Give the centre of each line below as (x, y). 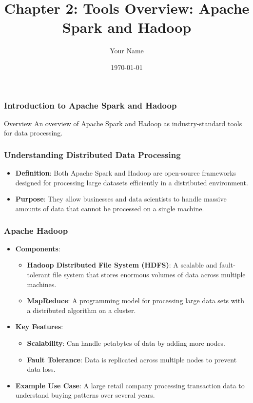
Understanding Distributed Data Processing (92, 154)
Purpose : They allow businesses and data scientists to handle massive (121, 199)
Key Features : (39, 326)
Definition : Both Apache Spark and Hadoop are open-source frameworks (126, 173)
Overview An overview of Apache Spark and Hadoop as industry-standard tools (123, 123)
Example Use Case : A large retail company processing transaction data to (130, 385)
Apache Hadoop (36, 230)
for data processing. (33, 133)
